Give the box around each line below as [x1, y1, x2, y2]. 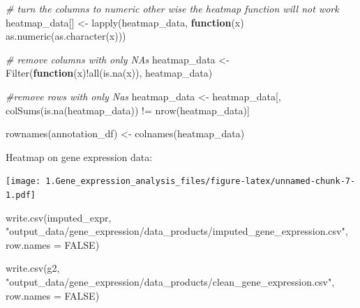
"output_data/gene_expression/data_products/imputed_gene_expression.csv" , [6, 224, 348, 238]
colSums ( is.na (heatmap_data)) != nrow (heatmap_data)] [6, 102, 250, 117]
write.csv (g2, [6, 261, 60, 275]
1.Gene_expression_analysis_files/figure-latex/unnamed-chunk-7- [45, 176, 356, 187]
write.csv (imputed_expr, [6, 210, 112, 224]
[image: [6, 176, 41, 187]
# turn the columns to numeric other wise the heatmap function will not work [6, 1, 339, 15]
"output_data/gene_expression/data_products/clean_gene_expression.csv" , [6, 275, 335, 289]
